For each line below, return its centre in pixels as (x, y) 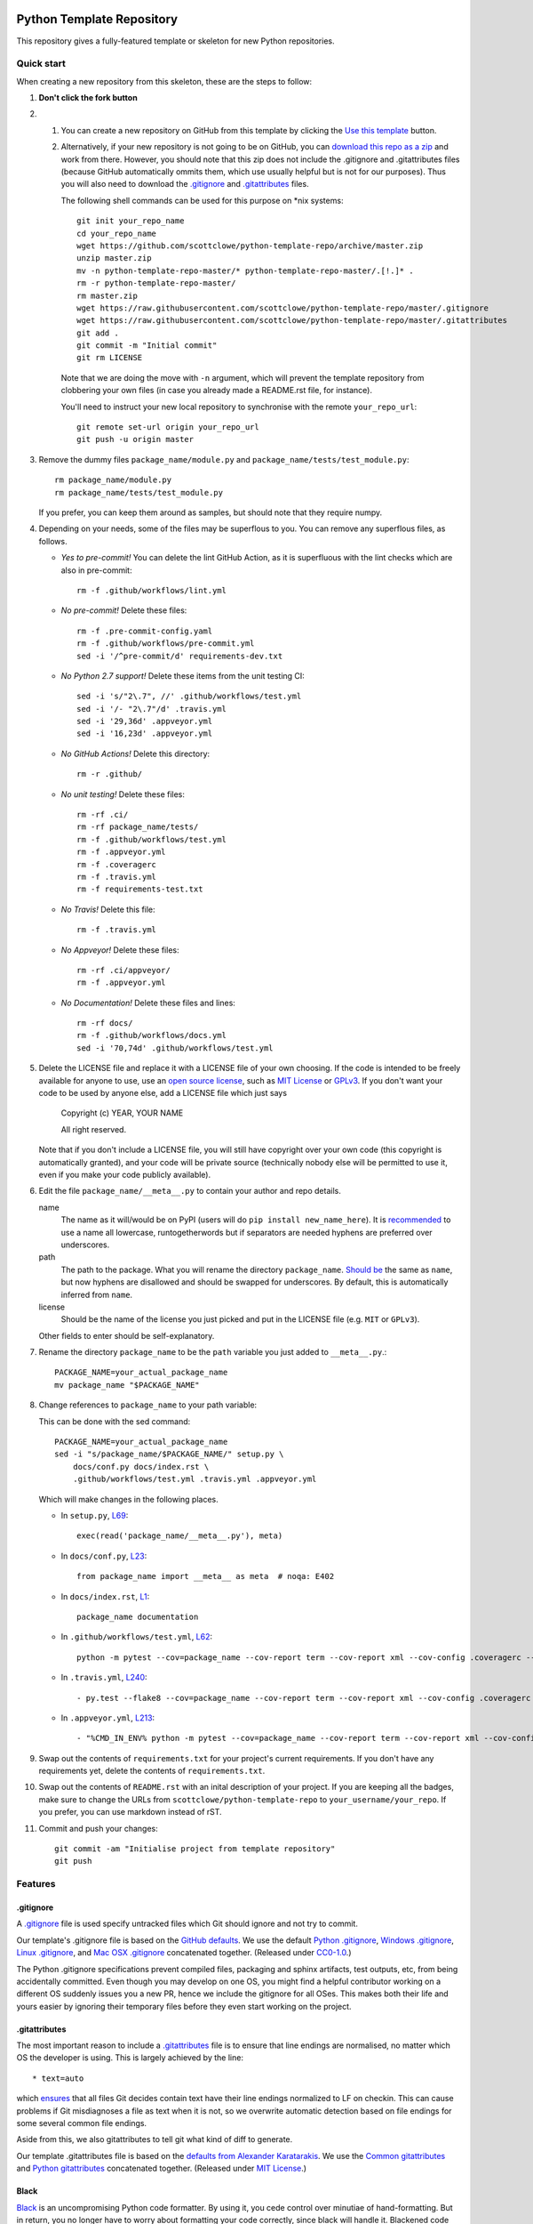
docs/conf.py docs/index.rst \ (141, 1467)
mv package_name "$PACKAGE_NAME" (127, 1385)
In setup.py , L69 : (95, 1515)
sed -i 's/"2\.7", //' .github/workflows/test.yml (189, 697)
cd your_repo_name (117, 233)
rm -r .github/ (110, 774)
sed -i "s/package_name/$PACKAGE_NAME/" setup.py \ (169, 1454)
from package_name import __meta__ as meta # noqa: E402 (206, 1576)
